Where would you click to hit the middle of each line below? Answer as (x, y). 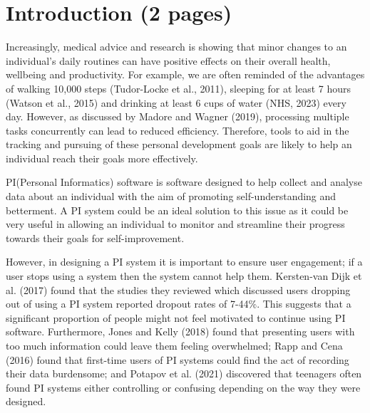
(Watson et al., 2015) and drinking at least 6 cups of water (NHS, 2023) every (176, 102)
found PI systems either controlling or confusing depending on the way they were (183, 387)
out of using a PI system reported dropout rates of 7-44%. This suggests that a (179, 304)
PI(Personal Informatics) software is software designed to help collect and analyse (184, 182)
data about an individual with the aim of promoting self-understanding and (171, 196)
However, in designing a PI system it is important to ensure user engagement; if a (184, 262)
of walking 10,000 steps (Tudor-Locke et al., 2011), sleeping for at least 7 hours (179, 88)
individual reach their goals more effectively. (102, 158)
